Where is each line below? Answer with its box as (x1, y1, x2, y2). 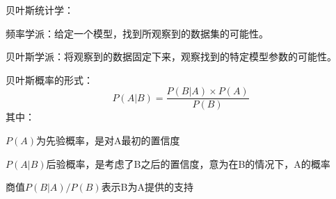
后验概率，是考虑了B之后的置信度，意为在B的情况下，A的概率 (46, 156, 330, 171)
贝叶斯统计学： (6, 3, 74, 17)
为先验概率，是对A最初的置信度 (35, 133, 180, 148)
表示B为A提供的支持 (101, 180, 194, 194)
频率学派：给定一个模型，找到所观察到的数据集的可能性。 (6, 26, 269, 40)
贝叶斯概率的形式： (6, 72, 93, 87)
